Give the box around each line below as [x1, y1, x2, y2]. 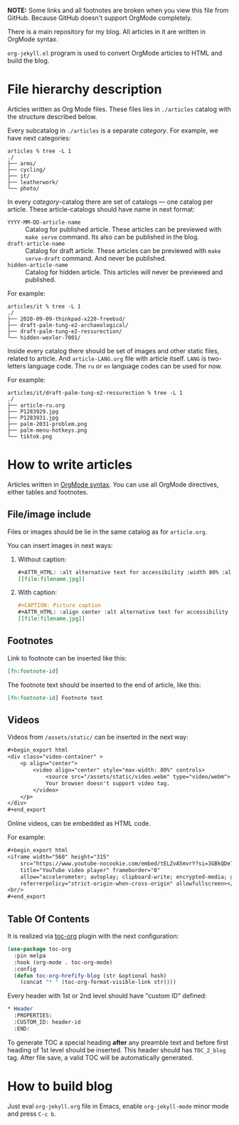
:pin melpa [14, 952, 46, 959]
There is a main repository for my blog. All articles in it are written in [7, 28, 206, 36]
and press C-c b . [7, 1109, 56, 1118]
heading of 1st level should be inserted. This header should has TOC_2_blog [7, 1045, 226, 1054]
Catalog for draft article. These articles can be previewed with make [25, 246, 221, 255]
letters [7, 361, 26, 370]
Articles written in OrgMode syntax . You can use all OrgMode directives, [7, 480, 219, 489]
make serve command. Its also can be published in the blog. [25, 232, 199, 241]
